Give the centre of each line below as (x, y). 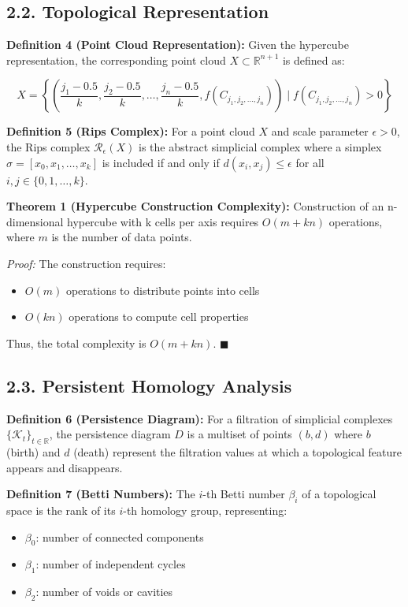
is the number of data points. (122, 237)
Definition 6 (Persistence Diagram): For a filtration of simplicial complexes (200, 418)
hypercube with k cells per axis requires (163, 221)
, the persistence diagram (110, 434)
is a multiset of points (239, 434)
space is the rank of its (61, 510)
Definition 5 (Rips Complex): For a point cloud (131, 131)
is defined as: (313, 60)
